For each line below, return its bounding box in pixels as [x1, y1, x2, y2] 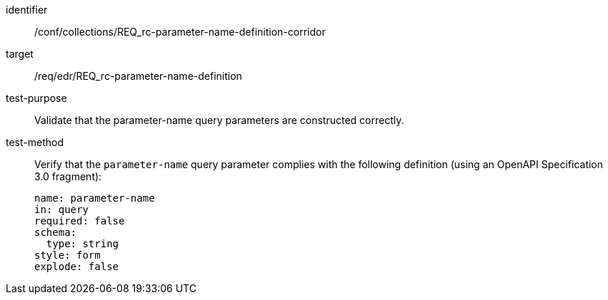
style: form [34, 249, 101, 261]
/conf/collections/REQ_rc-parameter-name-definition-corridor [34, 26, 326, 38]
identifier [6, 4, 48, 16]
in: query [34, 204, 89, 215]
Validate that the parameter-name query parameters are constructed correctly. [34, 114, 404, 126]
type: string [46, 238, 119, 249]
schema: [34, 227, 77, 238]
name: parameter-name [34, 192, 155, 204]
